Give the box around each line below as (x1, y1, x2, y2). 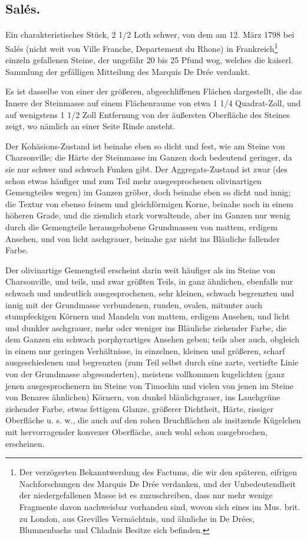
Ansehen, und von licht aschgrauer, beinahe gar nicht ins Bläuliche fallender (5, 232, 280, 244)
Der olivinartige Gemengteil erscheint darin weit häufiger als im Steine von (5, 263, 276, 276)
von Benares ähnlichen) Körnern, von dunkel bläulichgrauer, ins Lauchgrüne (5, 391, 280, 403)
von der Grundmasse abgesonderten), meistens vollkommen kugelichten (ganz (5, 368, 285, 380)
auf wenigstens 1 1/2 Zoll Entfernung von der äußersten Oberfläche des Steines (5, 108, 290, 120)
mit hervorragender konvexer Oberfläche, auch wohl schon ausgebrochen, (5, 426, 268, 438)
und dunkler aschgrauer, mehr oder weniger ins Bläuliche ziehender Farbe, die (5, 321, 287, 334)
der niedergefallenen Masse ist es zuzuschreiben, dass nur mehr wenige (19, 489, 273, 501)
